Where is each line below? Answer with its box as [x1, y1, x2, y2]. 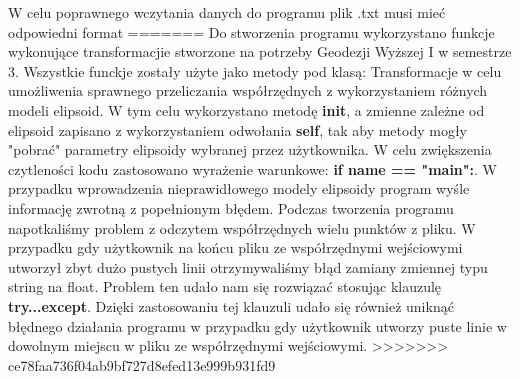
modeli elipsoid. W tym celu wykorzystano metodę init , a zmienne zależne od [8, 99, 485, 120]
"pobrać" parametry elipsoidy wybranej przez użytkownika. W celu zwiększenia [8, 139, 492, 160]
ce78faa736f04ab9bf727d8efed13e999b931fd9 [8, 354, 276, 375]
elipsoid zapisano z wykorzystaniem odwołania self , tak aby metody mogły [8, 119, 468, 140]
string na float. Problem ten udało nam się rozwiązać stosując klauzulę [8, 276, 442, 297]
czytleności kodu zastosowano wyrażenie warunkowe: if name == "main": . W [8, 158, 497, 179]
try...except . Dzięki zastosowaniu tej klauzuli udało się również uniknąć [8, 295, 454, 316]
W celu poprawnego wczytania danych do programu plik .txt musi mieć [8, 2, 446, 22]
